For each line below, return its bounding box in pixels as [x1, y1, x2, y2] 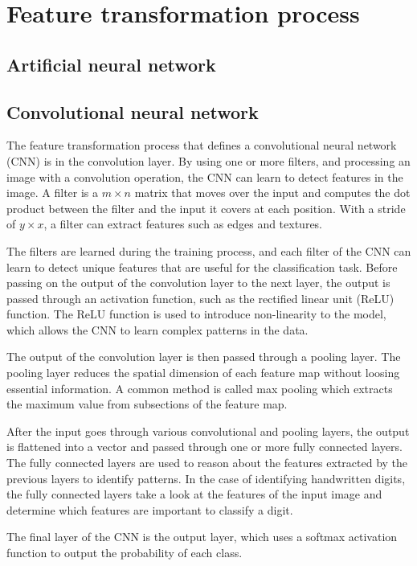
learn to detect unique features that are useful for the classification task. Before [6, 258, 398, 275]
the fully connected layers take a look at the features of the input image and [6, 486, 382, 502]
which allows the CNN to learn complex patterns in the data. [6, 321, 309, 338]
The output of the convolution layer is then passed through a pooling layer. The [6, 348, 401, 365]
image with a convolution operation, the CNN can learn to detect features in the [6, 168, 403, 185]
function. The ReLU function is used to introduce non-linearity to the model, [6, 306, 386, 322]
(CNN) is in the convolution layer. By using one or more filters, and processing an [6, 152, 411, 169]
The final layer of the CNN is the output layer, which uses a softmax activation [6, 528, 398, 545]
